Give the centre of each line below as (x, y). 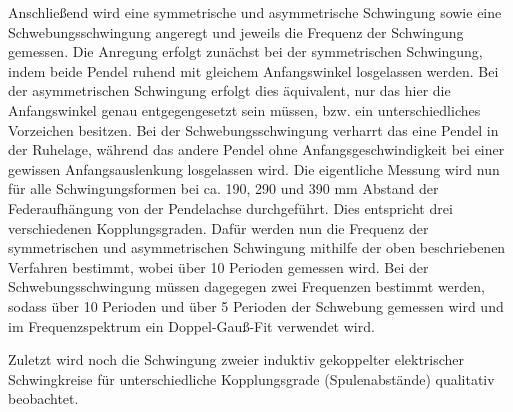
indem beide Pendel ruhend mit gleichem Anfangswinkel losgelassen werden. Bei (253, 70)
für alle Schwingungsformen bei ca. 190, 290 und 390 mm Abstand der (223, 188)
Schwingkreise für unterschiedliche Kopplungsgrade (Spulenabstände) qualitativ (251, 378)
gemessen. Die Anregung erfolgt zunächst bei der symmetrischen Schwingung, (245, 51)
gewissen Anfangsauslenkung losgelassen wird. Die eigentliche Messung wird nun (254, 168)
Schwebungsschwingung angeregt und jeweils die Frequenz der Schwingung (236, 31)
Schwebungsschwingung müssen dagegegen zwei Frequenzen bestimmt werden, (246, 286)
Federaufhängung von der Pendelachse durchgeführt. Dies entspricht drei (230, 207)
